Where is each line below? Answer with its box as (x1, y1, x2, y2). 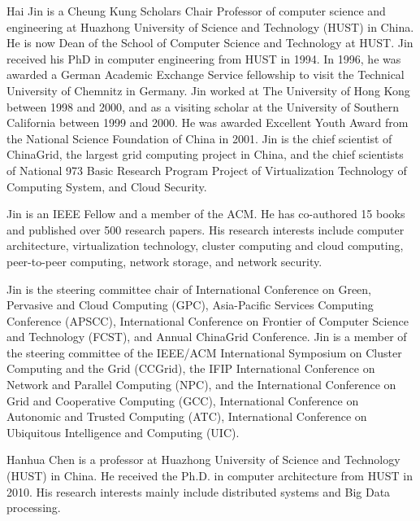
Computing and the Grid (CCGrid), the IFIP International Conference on (6, 360, 375, 377)
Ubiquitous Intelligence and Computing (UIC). (6, 423, 240, 440)
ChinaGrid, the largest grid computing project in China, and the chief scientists (6, 146, 404, 163)
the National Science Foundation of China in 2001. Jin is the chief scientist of (6, 129, 392, 147)
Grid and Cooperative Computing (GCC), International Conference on (6, 392, 359, 409)
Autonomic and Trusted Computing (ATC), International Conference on (6, 408, 367, 425)
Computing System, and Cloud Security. (6, 177, 207, 195)
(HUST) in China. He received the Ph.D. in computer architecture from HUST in (6, 467, 413, 484)
